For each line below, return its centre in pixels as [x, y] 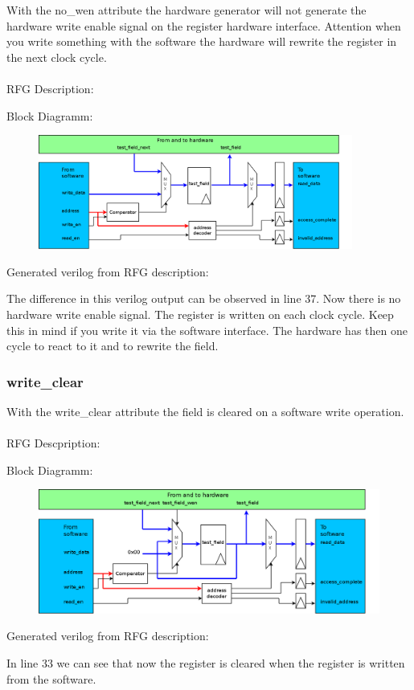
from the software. [51, 678]
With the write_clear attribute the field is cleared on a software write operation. [205, 412]
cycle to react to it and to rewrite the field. [113, 346]
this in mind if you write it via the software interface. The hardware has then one [207, 330]
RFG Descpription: [53, 443]
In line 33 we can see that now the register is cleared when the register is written [206, 663]
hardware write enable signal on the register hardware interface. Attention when [204, 25]
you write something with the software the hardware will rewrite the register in [202, 41]
